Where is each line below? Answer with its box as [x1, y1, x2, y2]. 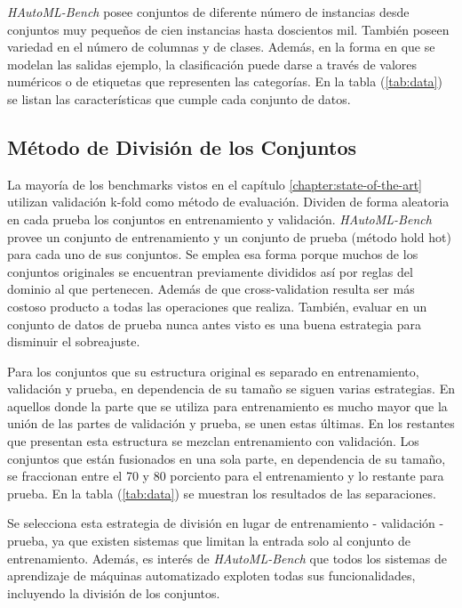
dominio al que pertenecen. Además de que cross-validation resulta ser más [7, 280, 415, 298]
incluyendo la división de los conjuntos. [7, 583, 220, 602]
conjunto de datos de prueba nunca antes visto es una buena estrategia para [7, 314, 422, 333]
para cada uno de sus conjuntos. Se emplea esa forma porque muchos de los [7, 245, 418, 263]
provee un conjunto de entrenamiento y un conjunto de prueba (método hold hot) [7, 227, 451, 246]
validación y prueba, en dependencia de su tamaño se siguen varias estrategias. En [7, 379, 455, 398]
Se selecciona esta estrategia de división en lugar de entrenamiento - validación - [7, 514, 444, 532]
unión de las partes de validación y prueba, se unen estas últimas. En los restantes [7, 414, 455, 433]
